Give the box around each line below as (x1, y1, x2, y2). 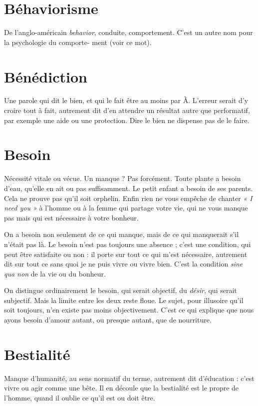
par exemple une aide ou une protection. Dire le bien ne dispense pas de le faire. (4, 114, 250, 125)
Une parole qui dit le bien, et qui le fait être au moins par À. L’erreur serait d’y (4, 95, 249, 105)
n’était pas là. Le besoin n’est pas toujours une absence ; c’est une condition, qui (4, 238, 251, 249)
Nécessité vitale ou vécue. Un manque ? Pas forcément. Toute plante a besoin (4, 173, 241, 183)
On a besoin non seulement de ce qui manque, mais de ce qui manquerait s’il (4, 229, 239, 239)
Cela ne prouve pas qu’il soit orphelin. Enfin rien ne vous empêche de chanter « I (4, 192, 253, 203)
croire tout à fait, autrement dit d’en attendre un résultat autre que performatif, (4, 105, 250, 115)
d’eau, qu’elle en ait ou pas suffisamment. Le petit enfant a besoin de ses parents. (4, 182, 253, 193)
